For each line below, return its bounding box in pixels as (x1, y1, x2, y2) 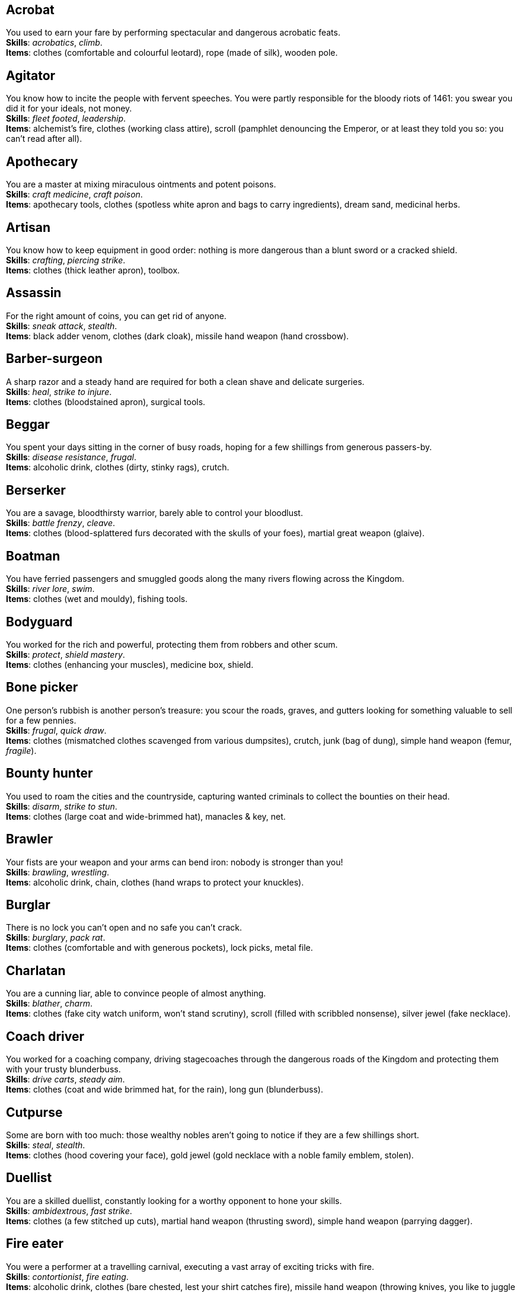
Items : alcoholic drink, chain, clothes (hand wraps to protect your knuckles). (6, 877, 304, 887)
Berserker (6, 482, 66, 498)
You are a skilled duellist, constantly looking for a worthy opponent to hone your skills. (6, 1195, 342, 1206)
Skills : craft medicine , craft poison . (6, 189, 143, 200)
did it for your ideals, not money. (6, 103, 132, 114)
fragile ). (6, 745, 37, 756)
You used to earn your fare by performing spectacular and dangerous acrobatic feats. (6, 27, 340, 38)
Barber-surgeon (6, 351, 103, 367)
